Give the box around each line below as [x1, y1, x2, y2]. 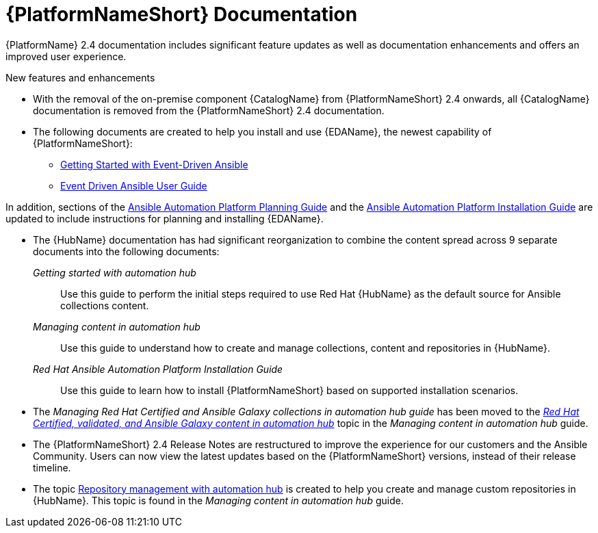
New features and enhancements [5, 71, 155, 83]
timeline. [33, 461, 71, 473]
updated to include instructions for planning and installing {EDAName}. [5, 212, 324, 224]
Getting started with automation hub [33, 266, 196, 278]
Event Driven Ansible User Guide [60, 179, 207, 192]
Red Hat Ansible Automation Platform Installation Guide [33, 363, 283, 375]
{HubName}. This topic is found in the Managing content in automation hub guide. [33, 494, 404, 506]
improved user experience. [5, 50, 127, 62]
